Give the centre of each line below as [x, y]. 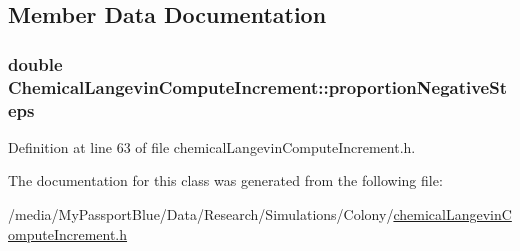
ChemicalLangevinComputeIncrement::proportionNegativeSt [258, 86]
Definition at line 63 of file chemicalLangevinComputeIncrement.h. [212, 146]
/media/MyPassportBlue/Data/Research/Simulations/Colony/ [201, 214]
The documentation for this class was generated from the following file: [225, 180]
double [35, 63]
